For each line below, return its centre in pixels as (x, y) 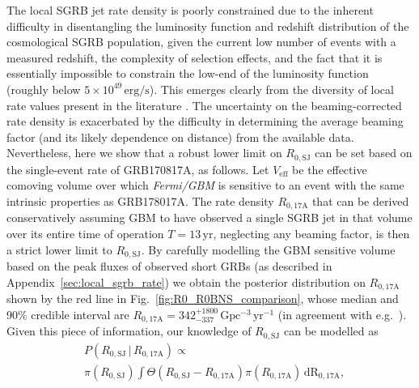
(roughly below (44, 89)
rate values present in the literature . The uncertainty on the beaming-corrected (204, 105)
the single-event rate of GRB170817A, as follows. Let (138, 169)
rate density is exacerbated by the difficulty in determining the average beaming (205, 121)
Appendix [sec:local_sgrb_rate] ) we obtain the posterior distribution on (186, 281)
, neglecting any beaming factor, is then (311, 234)
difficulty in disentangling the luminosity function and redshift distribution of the (208, 26)
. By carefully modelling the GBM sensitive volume (268, 249)
